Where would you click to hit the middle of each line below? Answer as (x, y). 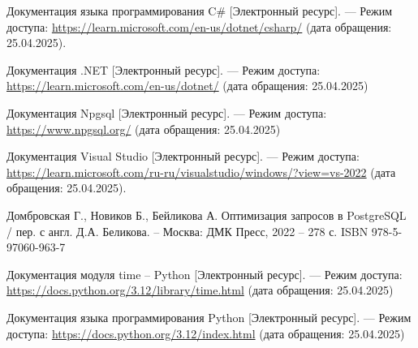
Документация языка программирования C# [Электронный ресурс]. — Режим (200, 11)
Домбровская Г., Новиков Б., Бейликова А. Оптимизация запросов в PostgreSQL (207, 215)
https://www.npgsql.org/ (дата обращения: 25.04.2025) (144, 129)
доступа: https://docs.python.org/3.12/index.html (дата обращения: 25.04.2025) (206, 333)
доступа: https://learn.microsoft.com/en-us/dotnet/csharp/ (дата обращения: (199, 26)
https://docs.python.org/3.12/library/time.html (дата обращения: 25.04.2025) (200, 290)
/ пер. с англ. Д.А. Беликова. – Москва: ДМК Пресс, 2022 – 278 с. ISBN (187, 231)
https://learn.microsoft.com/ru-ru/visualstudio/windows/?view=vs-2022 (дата (201, 172)
